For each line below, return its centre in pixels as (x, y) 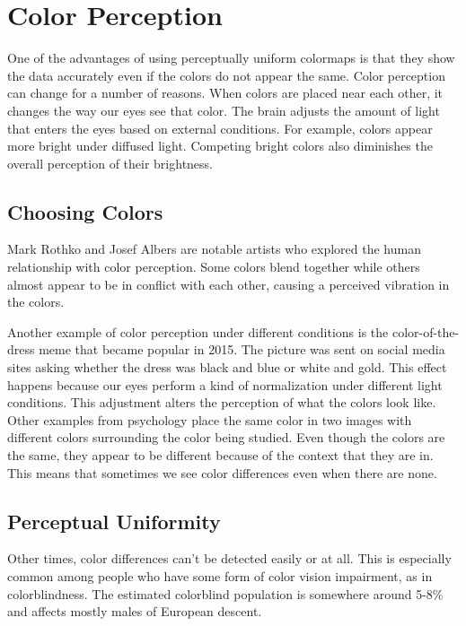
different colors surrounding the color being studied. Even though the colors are (226, 437)
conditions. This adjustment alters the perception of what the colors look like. (222, 402)
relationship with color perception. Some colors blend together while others (214, 267)
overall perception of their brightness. (110, 163)
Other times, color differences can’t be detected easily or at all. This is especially (229, 558)
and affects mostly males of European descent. (135, 611)
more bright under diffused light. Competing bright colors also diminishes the (220, 146)
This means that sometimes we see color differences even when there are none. (222, 472)
